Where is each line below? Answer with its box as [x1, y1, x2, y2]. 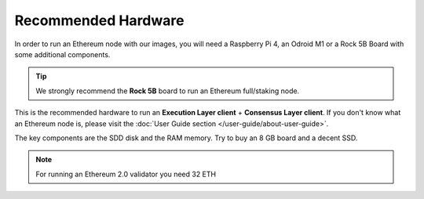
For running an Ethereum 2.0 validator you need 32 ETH [35, 169, 216, 179]
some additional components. [14, 49, 111, 59]
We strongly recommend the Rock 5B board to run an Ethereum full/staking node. [35, 86, 300, 96]
